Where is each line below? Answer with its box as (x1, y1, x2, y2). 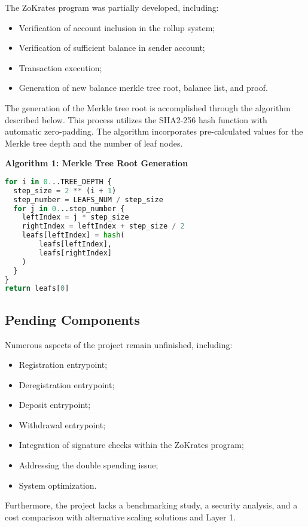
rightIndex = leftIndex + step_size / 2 (22, 222, 185, 231)
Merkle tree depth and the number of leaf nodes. (5, 136, 183, 149)
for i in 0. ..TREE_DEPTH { (5, 177, 112, 186)
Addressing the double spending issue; (19, 459, 158, 471)
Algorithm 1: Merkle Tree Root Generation (5, 157, 188, 169)
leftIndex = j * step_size (22, 213, 129, 222)
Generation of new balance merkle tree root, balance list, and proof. (19, 81, 268, 94)
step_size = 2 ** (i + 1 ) (13, 186, 117, 195)
